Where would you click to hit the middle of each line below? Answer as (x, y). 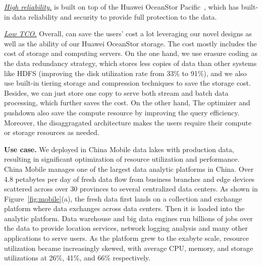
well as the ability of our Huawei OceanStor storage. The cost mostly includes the (130, 43)
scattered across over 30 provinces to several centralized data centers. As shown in (131, 189)
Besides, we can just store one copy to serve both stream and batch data (116, 92)
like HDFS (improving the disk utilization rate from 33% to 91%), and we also (125, 73)
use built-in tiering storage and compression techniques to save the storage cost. (127, 83)
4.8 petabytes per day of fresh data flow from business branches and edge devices (129, 179)
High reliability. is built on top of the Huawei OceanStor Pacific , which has (121, 7)
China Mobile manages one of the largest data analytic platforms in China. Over (129, 169)
